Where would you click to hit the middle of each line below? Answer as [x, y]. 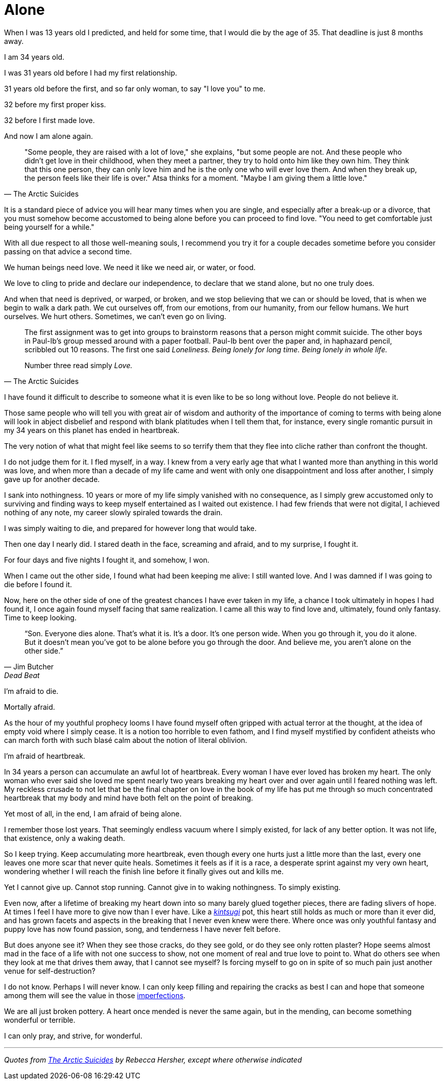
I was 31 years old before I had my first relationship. [91, 73]
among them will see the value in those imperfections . [95, 995]
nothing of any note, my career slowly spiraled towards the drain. [114, 512]
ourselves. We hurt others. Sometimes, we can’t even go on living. [115, 316]
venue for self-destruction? [50, 971]
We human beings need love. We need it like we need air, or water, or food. [130, 267]
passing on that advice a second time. [68, 251]
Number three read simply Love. [79, 365]
